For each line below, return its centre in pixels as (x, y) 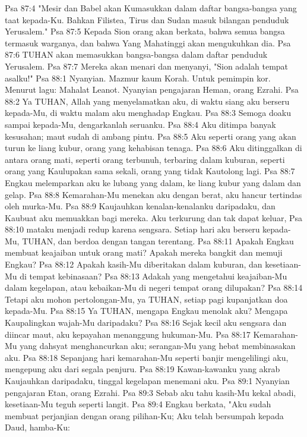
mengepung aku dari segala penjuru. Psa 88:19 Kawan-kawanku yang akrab (143, 369)
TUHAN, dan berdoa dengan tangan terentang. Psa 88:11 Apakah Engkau (158, 240)
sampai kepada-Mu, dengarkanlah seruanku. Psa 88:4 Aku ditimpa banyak (140, 124)
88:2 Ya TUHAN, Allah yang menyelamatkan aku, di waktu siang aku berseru (147, 101)
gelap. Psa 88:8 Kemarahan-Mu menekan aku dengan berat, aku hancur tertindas (153, 194)
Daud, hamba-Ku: (37, 427)
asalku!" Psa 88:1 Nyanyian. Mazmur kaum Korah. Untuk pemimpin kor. (138, 78)
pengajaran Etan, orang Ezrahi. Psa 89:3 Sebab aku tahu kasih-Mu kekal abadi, (151, 392)
